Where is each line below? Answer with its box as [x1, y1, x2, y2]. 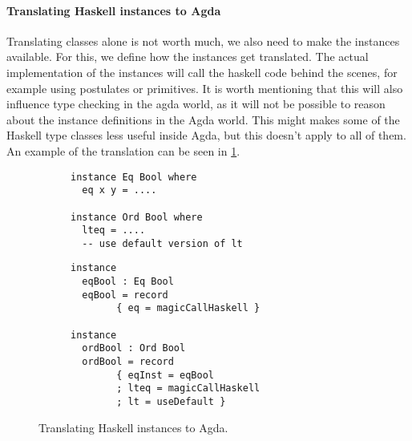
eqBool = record [82, 289, 168, 301]
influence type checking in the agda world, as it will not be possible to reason [6, 95, 386, 112]
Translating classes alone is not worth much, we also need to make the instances [6, 32, 400, 49]
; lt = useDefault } [116, 396, 226, 408]
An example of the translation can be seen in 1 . [6, 142, 240, 159]
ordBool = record [82, 356, 174, 368]
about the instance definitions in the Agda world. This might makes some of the [6, 111, 400, 127]
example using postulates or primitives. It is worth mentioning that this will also [6, 79, 403, 96]
